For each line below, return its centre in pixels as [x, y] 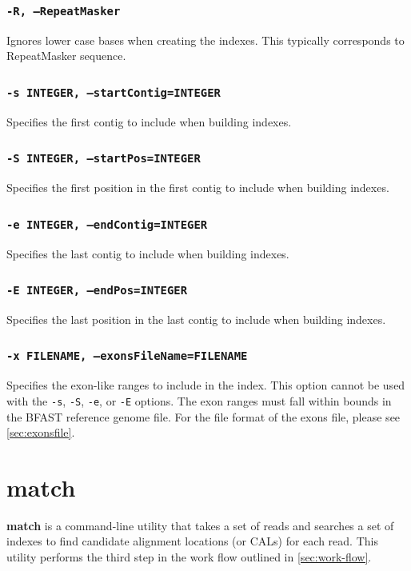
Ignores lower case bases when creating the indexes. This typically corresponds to [205, 40]
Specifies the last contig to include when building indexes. [148, 253]
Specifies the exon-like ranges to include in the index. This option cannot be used [206, 385]
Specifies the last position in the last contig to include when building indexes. [196, 319]
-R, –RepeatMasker [64, 11]
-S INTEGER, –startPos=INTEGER [104, 159]
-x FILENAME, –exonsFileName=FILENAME [127, 356]
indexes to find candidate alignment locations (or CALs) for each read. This [192, 541]
